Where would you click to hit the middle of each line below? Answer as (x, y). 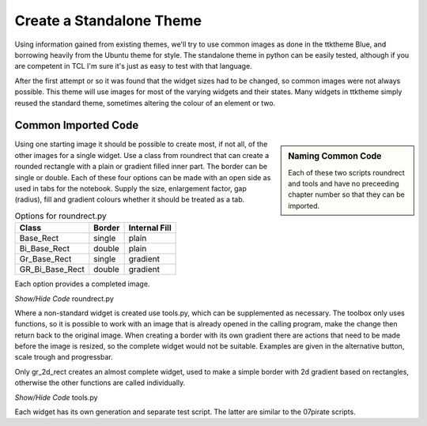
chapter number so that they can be (346, 194)
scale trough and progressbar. (64, 357)
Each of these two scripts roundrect (346, 172)
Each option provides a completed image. (82, 284)
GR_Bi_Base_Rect (52, 270)
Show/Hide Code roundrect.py (64, 298)
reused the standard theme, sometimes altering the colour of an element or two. (145, 103)
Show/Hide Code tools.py (56, 397)
